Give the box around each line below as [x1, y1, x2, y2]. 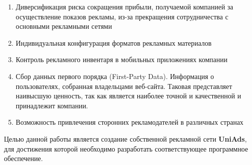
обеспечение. [4, 153, 43, 164]
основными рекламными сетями [15, 21, 112, 31]
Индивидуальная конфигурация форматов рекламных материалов [15, 37, 212, 48]
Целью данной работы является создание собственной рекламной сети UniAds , [4, 133, 247, 144]
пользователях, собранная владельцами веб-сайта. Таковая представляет [15, 81, 232, 91]
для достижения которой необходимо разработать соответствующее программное [4, 143, 249, 154]
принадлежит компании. [15, 100, 88, 110]
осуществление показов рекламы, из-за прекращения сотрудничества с [15, 11, 229, 21]
